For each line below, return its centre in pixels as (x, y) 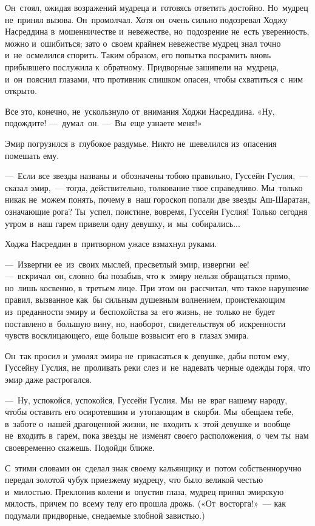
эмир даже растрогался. (48, 379)
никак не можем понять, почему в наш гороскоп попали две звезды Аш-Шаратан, (157, 199)
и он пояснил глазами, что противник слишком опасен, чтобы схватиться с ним (154, 79)
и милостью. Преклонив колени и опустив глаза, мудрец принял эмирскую (144, 491)
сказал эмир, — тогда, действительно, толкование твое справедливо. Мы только (154, 187)
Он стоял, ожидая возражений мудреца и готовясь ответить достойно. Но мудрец (157, 7)
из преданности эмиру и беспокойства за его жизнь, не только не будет (140, 312)
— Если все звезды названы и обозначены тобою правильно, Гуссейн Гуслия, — (157, 176)
